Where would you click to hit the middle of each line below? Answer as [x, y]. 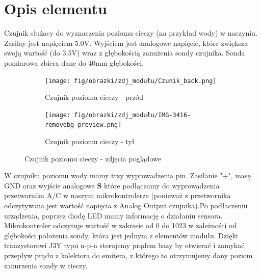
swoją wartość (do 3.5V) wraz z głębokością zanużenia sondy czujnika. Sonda [125, 53]
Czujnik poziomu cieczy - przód [94, 97]
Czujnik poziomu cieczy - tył [90, 141]
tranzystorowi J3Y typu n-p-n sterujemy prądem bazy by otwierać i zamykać [124, 245]
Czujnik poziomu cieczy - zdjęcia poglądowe [93, 158]
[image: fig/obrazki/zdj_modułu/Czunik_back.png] [131, 81]
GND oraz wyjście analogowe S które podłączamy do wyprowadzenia [112, 185]
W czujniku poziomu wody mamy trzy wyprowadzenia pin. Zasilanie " [113, 175]
